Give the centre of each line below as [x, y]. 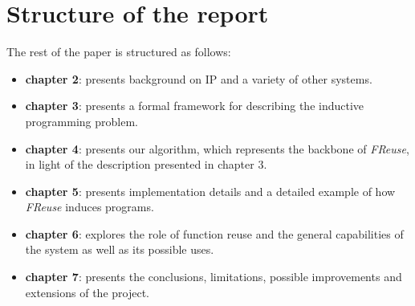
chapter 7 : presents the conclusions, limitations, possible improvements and [214, 277]
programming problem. [81, 121]
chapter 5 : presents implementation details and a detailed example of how [210, 191]
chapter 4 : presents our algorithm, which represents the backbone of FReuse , [217, 148]
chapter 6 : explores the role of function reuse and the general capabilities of [214, 233]
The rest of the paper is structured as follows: [119, 52]
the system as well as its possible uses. [120, 249]
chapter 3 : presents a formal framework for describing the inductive [195, 106]
